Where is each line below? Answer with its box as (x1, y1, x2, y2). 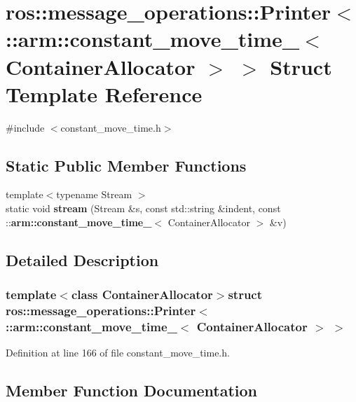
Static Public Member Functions (6, 154, 247, 176)
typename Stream (56, 187, 132, 202)
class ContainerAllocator (71, 285, 213, 303)
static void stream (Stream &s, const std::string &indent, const (6, 201, 281, 216)
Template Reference (6, 79, 203, 108)
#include (6, 120, 45, 134)
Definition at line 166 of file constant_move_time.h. (6, 345, 230, 360)
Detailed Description (6, 249, 159, 270)
